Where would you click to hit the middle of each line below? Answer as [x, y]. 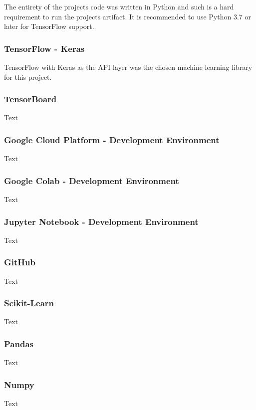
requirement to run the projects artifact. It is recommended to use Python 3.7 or [128, 16]
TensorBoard [30, 99]
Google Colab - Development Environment [92, 180]
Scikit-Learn [29, 303]
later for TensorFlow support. [49, 26]
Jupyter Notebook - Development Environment [101, 221]
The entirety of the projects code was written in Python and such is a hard [119, 6]
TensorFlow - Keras [44, 48]
